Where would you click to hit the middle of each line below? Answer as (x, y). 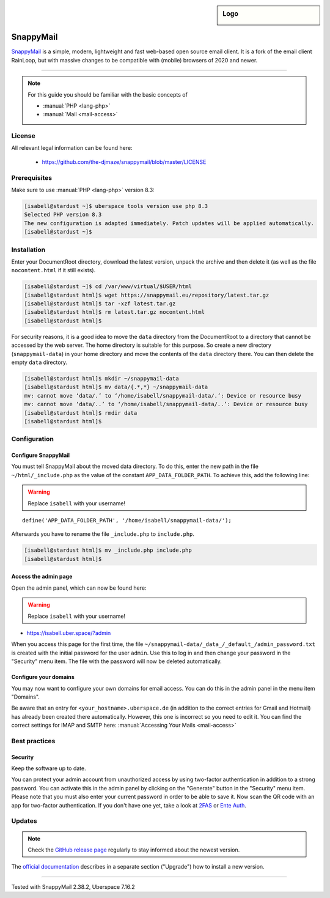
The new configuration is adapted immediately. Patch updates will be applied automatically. (169, 223)
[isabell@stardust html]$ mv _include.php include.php (108, 550)
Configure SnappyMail (41, 455)
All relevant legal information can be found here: (72, 148)
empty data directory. (39, 362)
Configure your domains (43, 677)
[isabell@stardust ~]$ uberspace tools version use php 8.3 (116, 206)
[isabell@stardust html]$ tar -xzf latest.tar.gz (100, 304)
